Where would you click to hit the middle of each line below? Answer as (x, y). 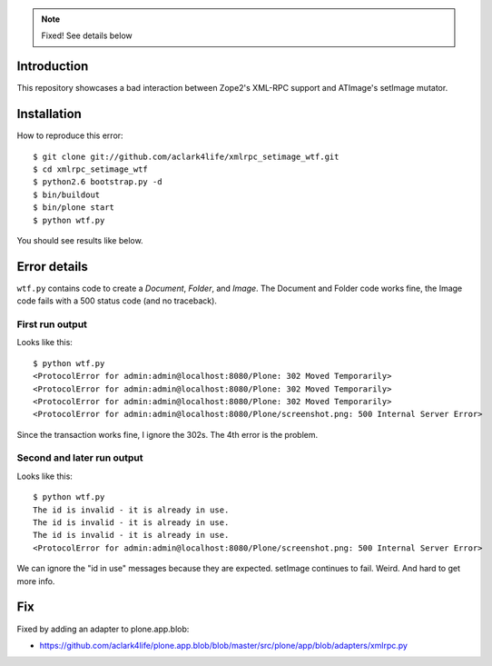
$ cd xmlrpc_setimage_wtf (91, 169)
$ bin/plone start (74, 208)
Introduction (53, 67)
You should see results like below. (80, 240)
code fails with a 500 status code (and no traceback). (117, 301)
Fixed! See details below (87, 35)
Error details (52, 267)
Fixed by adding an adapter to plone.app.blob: (103, 629)
